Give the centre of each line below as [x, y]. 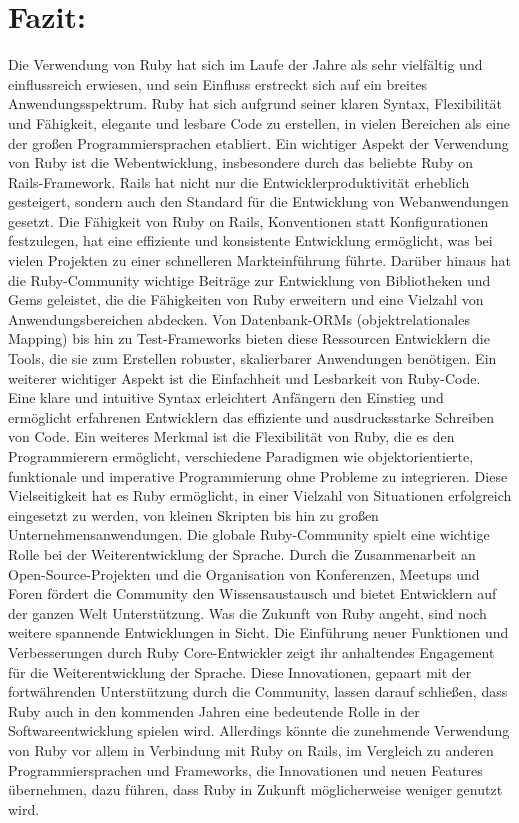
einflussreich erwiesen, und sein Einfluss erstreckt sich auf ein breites [218, 83]
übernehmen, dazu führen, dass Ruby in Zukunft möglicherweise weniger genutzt [255, 789]
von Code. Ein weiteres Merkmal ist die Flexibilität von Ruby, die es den [231, 436]
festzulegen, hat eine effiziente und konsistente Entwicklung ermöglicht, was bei [250, 240]
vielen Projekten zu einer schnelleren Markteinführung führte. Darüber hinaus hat [260, 260]
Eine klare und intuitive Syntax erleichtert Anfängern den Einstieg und [226, 397]
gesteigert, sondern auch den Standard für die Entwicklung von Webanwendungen [258, 201]
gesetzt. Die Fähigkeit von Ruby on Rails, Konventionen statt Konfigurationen [248, 220]
